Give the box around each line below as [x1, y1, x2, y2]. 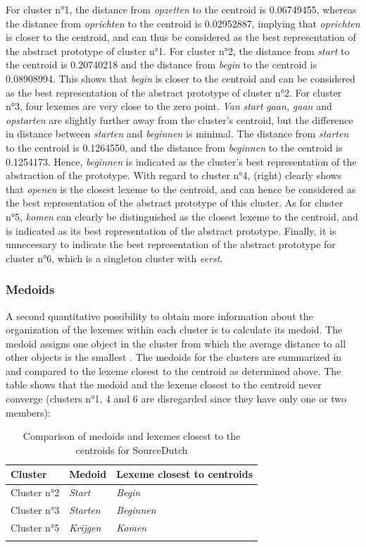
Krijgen [69, 520, 101, 534]
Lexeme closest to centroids [116, 467, 253, 481]
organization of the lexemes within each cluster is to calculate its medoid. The [6, 322, 343, 337]
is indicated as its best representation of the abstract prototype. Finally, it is [6, 223, 336, 238]
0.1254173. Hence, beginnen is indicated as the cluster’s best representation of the [6, 154, 357, 168]
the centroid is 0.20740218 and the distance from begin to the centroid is [6, 57, 317, 72]
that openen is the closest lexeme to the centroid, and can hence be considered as [6, 181, 356, 196]
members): [6, 405, 51, 419]
